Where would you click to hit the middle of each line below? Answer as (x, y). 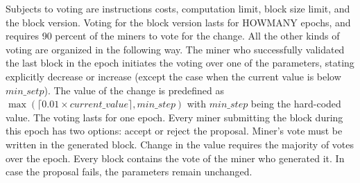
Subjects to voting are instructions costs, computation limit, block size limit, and (178, 8)
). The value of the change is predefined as (134, 90)
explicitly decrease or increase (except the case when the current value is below (173, 76)
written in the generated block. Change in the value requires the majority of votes (180, 144)
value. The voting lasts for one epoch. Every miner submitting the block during (174, 117)
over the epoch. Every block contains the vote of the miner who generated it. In (175, 158)
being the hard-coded (296, 104)
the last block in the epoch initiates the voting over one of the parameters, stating (180, 63)
